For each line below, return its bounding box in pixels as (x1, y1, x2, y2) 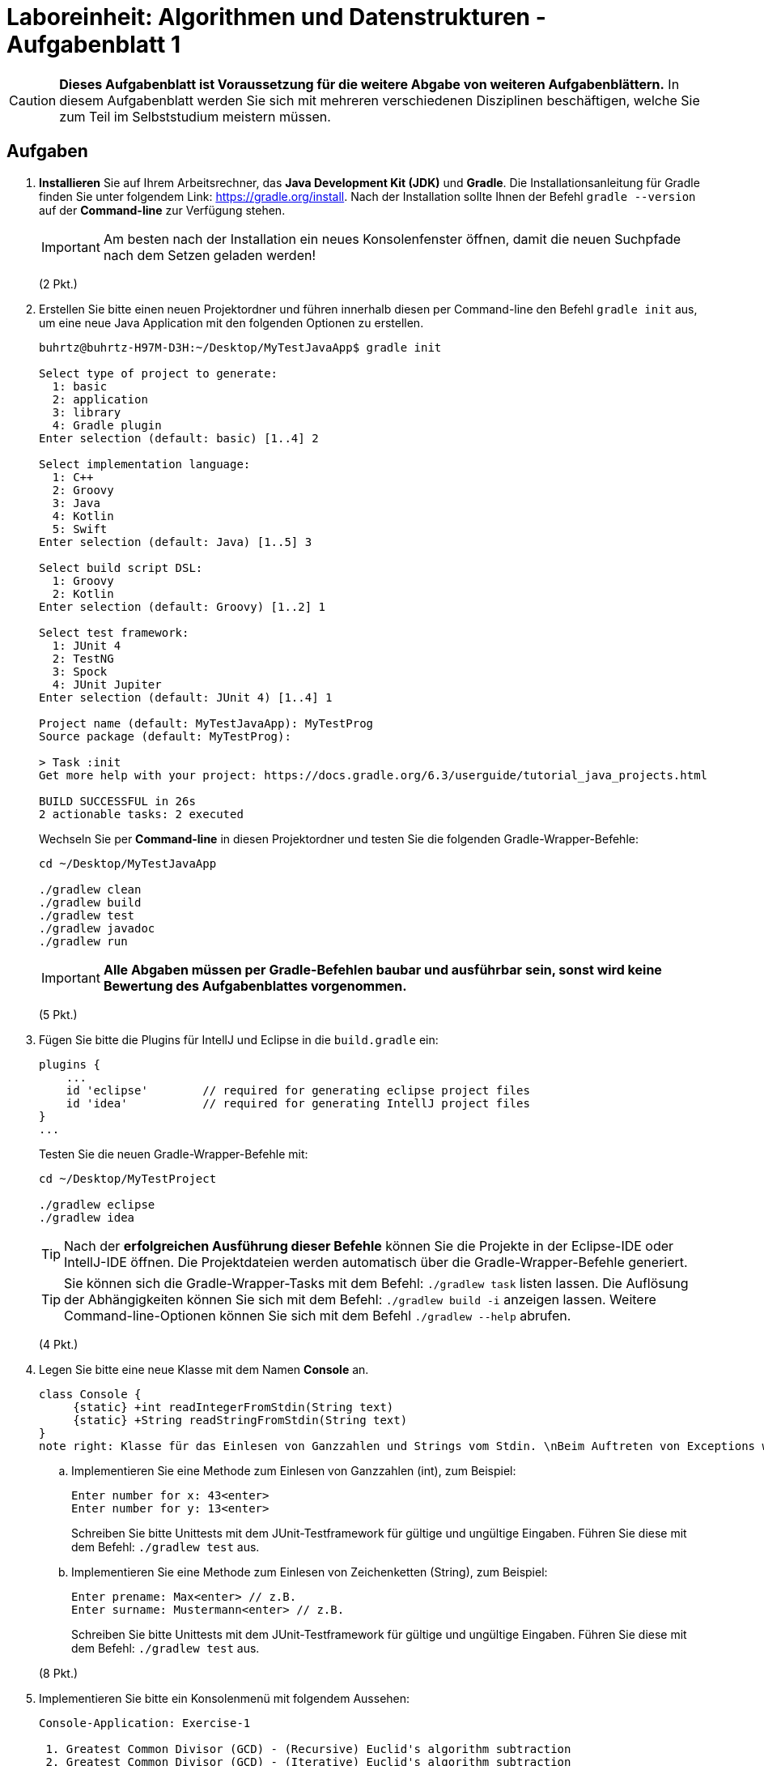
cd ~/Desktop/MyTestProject (39, 1171, 217, 1185)
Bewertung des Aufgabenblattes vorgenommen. (103, 977, 407, 994)
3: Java (52, 496, 100, 510)
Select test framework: (39, 625, 189, 639)
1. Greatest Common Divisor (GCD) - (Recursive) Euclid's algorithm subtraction (45, 1742, 571, 1755)
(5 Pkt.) (39, 1007, 78, 1022)
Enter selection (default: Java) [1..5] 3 (39, 535, 312, 548)
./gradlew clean (39, 882, 142, 896)
